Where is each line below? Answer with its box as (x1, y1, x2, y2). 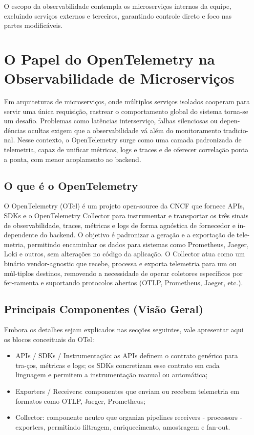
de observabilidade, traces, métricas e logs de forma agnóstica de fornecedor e (4, 220, 235, 230)
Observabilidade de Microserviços (4, 68, 234, 88)
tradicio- (223, 125, 249, 135)
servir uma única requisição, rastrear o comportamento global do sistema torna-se (4, 106, 249, 116)
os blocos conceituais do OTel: (4, 334, 94, 344)
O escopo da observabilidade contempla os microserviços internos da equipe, (4, 1, 232, 11)
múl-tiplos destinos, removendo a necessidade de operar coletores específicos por (4, 268, 243, 278)
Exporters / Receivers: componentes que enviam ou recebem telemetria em (15, 386, 239, 396)
